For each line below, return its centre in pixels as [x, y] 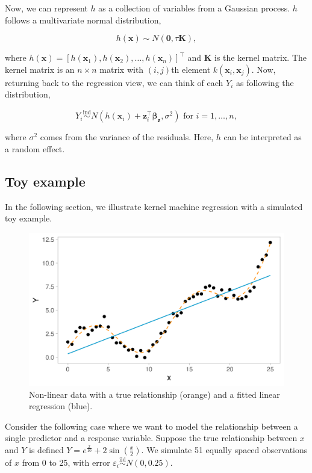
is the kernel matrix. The [261, 57]
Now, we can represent [46, 8]
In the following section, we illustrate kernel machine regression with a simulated [154, 206]
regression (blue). [61, 406]
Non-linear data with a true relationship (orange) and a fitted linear [154, 394]
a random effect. [35, 148]
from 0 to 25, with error [66, 462]
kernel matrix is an [40, 69]
